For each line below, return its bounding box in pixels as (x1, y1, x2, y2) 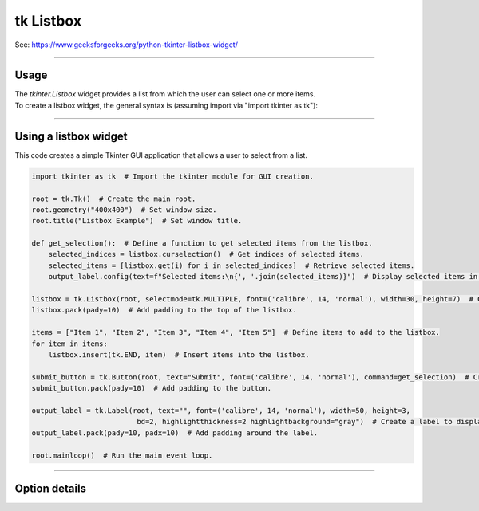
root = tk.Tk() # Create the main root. (31, 194, 196, 203)
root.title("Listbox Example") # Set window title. (31, 216, 243, 226)
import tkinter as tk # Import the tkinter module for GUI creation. (31, 171, 315, 181)
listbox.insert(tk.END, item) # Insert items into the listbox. (48, 350, 310, 359)
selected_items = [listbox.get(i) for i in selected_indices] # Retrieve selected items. (48, 261, 415, 270)
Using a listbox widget (14, 129, 128, 143)
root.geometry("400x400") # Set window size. (31, 205, 217, 214)
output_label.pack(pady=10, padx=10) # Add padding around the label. (31, 428, 319, 438)
